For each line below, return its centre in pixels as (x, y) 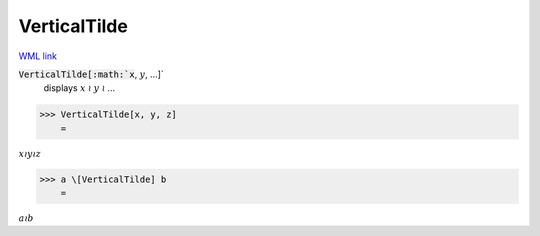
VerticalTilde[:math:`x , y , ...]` (91, 74)
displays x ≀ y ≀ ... (79, 88)
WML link (38, 56)
